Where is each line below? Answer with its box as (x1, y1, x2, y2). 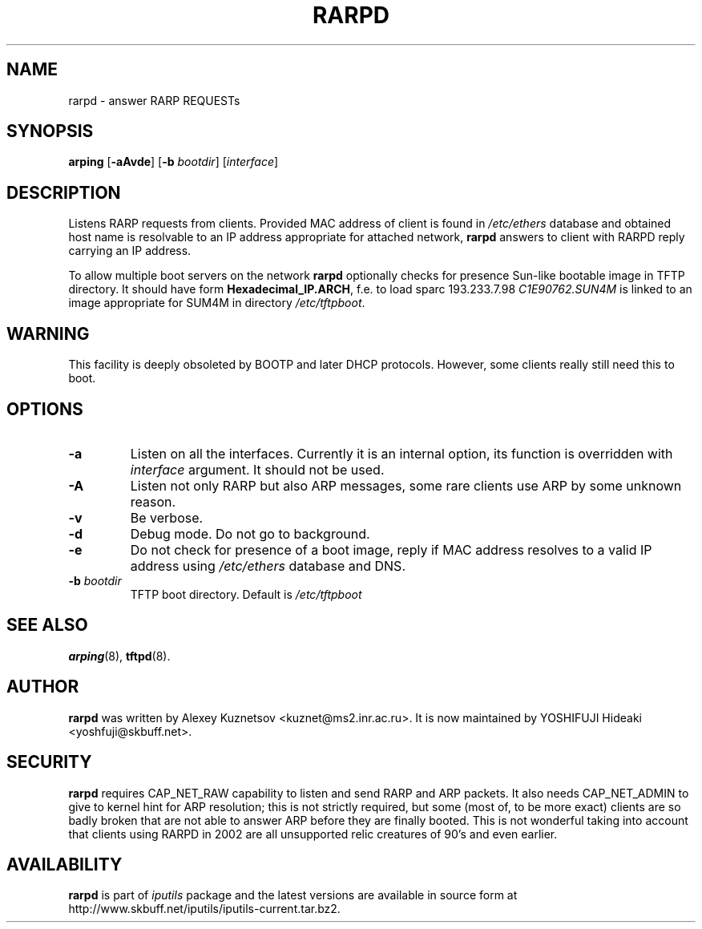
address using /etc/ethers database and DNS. (130, 557, 405, 574)
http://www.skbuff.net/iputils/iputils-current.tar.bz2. (68, 902, 341, 916)
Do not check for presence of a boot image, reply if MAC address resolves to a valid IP (130, 541, 652, 558)
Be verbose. (130, 509, 204, 526)
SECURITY (6, 752, 92, 773)
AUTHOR (6, 677, 79, 697)
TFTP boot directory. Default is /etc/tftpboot (130, 587, 362, 601)
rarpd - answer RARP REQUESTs (68, 93, 240, 107)
